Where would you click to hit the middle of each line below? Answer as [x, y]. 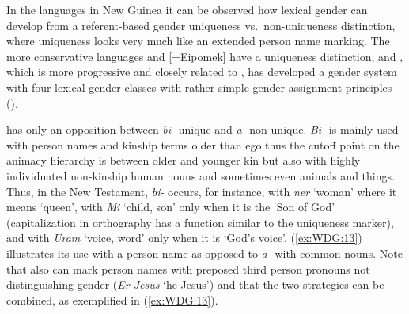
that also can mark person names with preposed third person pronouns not [188, 269]
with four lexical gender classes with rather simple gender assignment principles [199, 87]
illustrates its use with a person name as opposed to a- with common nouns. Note [204, 253]
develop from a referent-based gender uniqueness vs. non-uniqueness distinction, [201, 25]
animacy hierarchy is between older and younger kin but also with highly [184, 160]
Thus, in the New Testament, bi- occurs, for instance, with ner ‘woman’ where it [202, 191]
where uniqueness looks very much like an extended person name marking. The [198, 41]
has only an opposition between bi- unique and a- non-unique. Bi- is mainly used [203, 129]
